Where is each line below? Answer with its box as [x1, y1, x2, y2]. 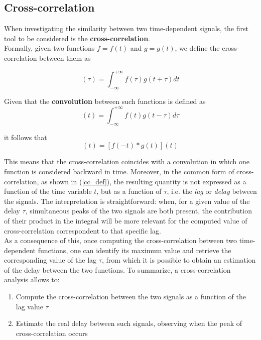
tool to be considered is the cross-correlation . [4, 33, 150, 43]
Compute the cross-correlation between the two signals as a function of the [16, 291, 246, 302]
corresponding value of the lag [4, 255, 97, 265]
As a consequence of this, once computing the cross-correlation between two [4, 235, 237, 246]
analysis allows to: [4, 274, 60, 285]
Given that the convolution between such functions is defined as [4, 95, 206, 106]
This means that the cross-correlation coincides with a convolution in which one [4, 156, 249, 167]
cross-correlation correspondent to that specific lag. [4, 225, 161, 236]
